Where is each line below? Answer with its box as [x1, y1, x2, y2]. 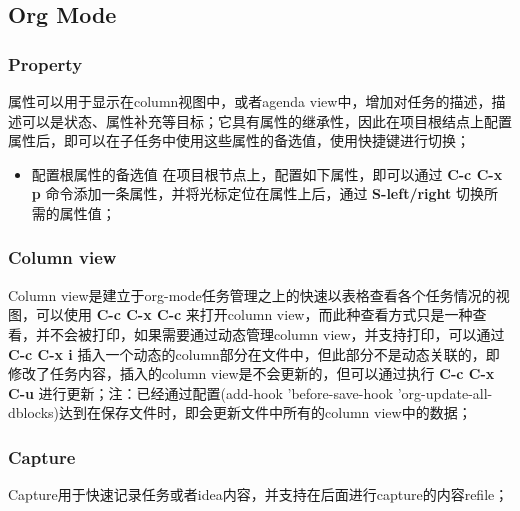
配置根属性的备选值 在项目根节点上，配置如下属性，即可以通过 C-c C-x [31, 163, 503, 184]
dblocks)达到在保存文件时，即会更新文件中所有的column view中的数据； [8, 402, 472, 423]
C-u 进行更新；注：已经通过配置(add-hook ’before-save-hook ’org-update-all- [8, 382, 493, 403]
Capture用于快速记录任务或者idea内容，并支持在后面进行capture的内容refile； [8, 484, 509, 505]
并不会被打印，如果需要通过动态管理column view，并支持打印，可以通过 [35, 323, 505, 344]
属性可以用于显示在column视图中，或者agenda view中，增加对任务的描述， [8, 91, 492, 111]
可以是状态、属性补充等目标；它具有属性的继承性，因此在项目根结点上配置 [21, 110, 512, 131]
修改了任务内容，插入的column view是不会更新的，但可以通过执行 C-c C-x [8, 363, 495, 384]
